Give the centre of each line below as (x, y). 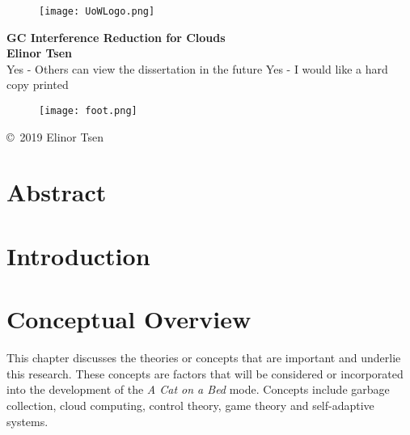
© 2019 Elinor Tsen (55, 136)
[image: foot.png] (88, 111)
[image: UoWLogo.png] (97, 11)
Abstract (57, 192)
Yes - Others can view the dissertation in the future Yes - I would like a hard (197, 68)
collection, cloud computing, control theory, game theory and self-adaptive (190, 405)
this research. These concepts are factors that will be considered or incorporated (205, 373)
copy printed (38, 84)
